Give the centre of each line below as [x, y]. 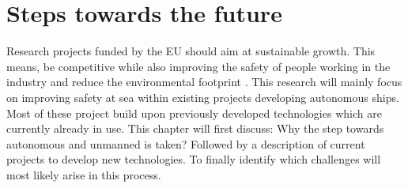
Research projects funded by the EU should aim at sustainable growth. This [191, 51]
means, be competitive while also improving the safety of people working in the [198, 66]
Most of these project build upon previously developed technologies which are [194, 113]
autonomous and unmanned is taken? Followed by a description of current [186, 143]
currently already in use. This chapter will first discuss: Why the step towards [195, 128]
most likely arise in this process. [84, 174]
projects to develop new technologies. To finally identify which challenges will [194, 159]
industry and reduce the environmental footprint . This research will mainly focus [204, 82]
